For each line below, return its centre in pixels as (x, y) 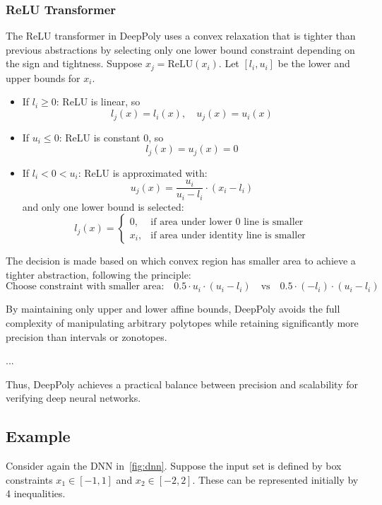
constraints (29, 479)
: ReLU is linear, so (98, 101)
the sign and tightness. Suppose (74, 63)
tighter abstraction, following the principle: (99, 274)
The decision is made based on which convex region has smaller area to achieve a (181, 261)
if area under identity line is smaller (228, 235)
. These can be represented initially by (275, 479)
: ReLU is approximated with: (143, 172)
